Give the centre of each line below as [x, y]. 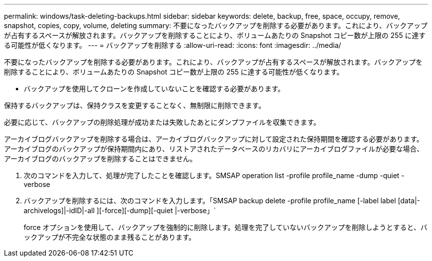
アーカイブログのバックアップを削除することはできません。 [100, 159]
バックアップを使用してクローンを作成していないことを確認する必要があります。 [154, 89]
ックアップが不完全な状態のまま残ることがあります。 [110, 237]
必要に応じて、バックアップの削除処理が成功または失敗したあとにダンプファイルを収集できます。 [162, 122]
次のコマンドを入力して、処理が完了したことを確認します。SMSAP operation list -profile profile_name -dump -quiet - [214, 175]
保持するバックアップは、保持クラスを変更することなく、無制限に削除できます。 [135, 105]
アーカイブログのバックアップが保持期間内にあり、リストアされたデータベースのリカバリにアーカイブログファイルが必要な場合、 [214, 149]
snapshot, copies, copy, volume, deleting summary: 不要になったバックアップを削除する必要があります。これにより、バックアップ [216, 25]
